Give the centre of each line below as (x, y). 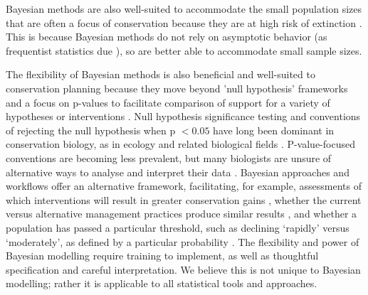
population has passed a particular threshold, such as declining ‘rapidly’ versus (178, 227)
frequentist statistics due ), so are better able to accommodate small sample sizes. (184, 50)
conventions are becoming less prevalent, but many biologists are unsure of (169, 157)
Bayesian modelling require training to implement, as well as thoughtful (162, 256)
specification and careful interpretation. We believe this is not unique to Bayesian (183, 269)
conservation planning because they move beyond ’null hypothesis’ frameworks (177, 88)
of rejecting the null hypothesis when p (91, 130)
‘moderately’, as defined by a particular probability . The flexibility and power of (183, 241)
